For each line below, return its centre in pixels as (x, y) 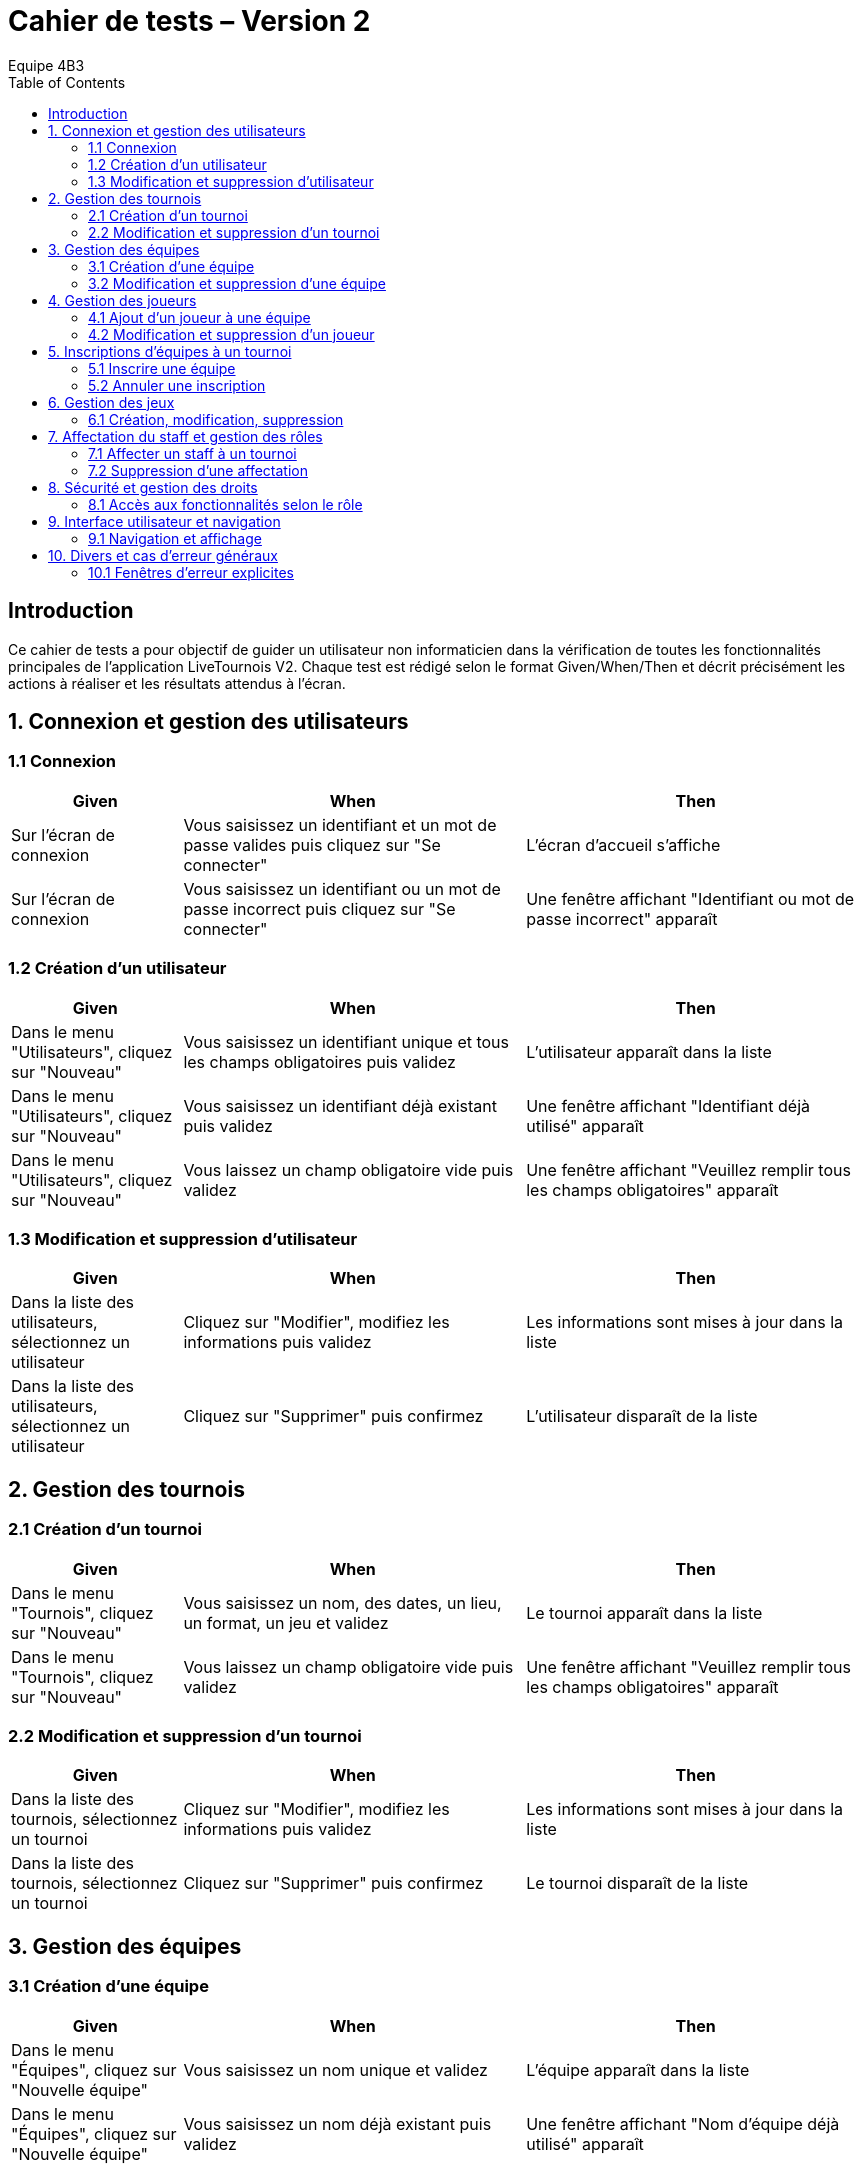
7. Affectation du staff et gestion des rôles (185, 436)
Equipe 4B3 (46, 65)
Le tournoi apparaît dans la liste (644, 1612)
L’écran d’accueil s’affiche (623, 844)
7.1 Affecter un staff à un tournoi (192, 453)
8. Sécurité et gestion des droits (153, 487)
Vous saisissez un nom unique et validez (335, 2069)
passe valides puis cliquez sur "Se (312, 844)
